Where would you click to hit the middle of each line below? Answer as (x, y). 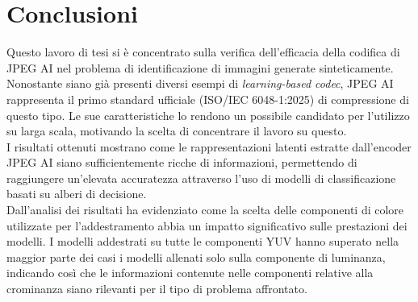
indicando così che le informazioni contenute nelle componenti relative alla (190, 273)
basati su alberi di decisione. (77, 194)
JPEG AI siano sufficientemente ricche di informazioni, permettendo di (182, 162)
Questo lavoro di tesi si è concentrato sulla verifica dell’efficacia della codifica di (203, 52)
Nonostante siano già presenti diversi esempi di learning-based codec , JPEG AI (200, 83)
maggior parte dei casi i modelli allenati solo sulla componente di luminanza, (196, 256)
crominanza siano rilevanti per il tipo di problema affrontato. (157, 289)
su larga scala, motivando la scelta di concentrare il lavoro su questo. (177, 131)
